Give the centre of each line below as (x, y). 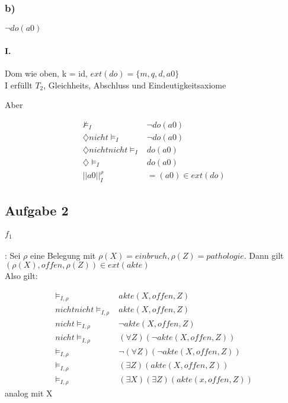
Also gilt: (21, 276)
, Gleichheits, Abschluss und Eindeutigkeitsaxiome (135, 85)
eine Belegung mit (63, 255)
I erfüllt (19, 85)
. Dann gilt (264, 255)
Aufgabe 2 (37, 210)
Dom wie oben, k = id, (46, 73)
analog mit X (29, 393)
